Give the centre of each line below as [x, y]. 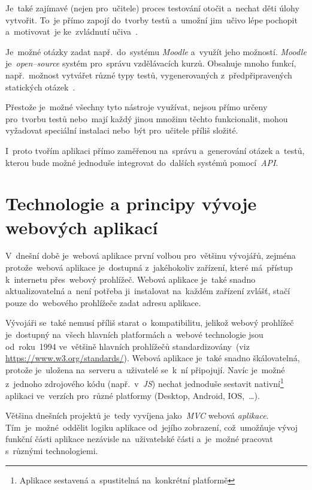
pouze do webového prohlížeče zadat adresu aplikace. [103, 302]
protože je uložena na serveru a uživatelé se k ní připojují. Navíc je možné [145, 369]
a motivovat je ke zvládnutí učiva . [72, 31]
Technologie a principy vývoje [131, 203]
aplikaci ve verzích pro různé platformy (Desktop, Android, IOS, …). [133, 395]
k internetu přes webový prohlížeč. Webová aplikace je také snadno [131, 279]
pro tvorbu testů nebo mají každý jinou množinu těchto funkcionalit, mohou [147, 118]
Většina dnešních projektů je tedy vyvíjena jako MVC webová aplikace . [137, 415]
